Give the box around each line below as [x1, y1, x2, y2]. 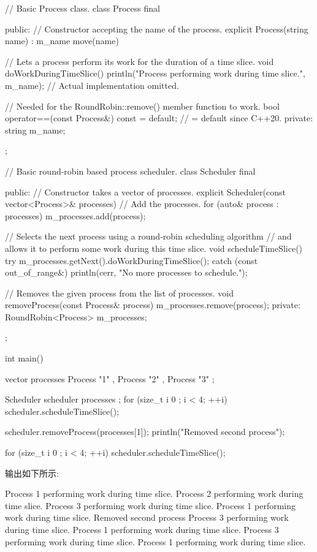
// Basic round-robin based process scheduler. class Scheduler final [5, 164, 256, 177]
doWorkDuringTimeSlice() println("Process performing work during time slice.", [5, 67, 305, 80]
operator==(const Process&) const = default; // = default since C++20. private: [5, 112, 313, 124]
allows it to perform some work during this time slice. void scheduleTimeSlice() [5, 241, 303, 254]
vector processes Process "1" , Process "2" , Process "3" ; [5, 372, 215, 385]
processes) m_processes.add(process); [5, 209, 146, 222]
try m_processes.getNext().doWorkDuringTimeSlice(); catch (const [5, 254, 258, 267]
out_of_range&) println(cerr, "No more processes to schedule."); [5, 266, 248, 279]
